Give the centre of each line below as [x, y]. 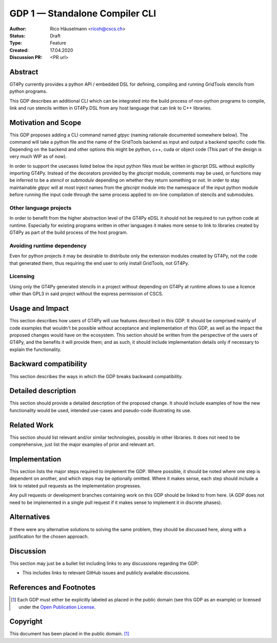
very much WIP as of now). [38, 157]
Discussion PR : [26, 57]
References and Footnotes [53, 588]
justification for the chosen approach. [49, 536]
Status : [17, 35]
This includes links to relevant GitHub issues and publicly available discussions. [106, 573]
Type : [16, 43]
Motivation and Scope [45, 123]
